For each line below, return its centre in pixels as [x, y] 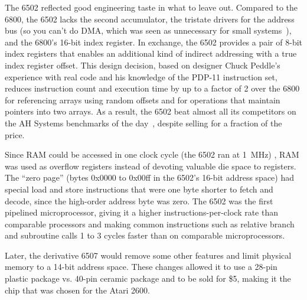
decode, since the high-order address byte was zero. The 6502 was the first [139, 200]
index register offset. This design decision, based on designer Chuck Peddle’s [143, 65]
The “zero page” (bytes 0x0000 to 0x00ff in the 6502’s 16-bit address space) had [150, 177]
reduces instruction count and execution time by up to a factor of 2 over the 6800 [152, 88]
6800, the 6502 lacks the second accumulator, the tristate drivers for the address [150, 19]
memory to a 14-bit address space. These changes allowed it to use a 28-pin [141, 267]
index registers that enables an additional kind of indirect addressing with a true [151, 53]
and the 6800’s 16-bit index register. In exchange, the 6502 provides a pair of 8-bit [153, 42]
